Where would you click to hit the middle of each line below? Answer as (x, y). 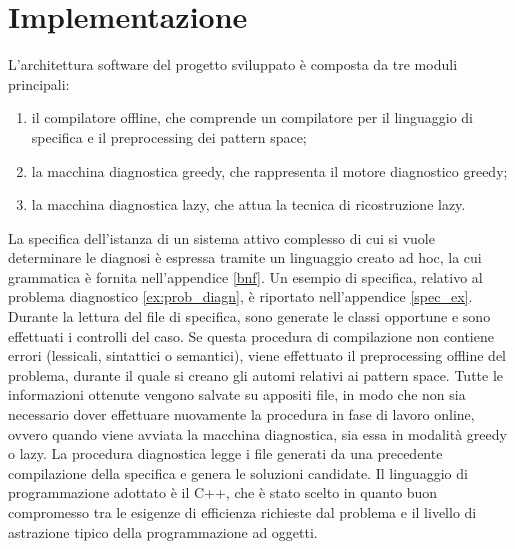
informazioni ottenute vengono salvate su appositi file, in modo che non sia (237, 394)
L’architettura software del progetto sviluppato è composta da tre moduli (233, 64)
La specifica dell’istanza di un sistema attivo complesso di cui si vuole (221, 237)
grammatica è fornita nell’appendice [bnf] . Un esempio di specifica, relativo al (245, 276)
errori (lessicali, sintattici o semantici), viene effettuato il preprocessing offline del (257, 355)
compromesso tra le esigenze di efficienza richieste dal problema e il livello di (242, 512)
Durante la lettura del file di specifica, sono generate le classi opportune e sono (249, 316)
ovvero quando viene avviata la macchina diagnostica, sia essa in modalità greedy (257, 433)
